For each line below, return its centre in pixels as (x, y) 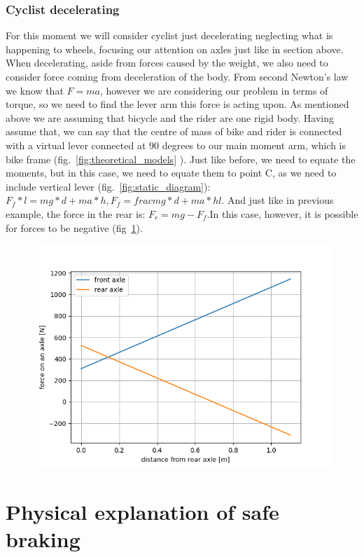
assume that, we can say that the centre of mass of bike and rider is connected (174, 131)
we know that (35, 90)
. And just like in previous (278, 200)
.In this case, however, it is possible (282, 213)
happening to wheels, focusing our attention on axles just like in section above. (175, 49)
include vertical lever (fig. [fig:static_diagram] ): (108, 186)
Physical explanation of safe (142, 511)
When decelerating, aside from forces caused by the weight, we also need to (167, 63)
